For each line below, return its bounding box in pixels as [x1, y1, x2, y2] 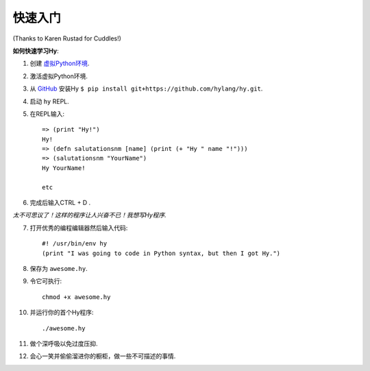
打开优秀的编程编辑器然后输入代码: [29, 224, 128, 232]
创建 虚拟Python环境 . [29, 59, 90, 68]
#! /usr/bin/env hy [42, 240, 108, 248]
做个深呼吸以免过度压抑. [29, 339, 99, 348]
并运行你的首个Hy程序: [29, 309, 94, 317]
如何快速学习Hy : [12, 47, 60, 55]
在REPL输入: [29, 110, 65, 118]
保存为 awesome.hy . [29, 264, 88, 272]
